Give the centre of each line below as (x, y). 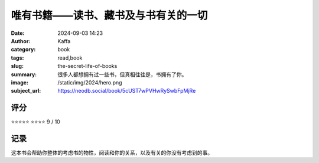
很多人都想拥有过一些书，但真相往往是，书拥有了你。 (122, 74)
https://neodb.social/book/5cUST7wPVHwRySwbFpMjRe (127, 91)
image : (20, 82)
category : (23, 50)
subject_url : (26, 91)
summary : (24, 74)
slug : (17, 66)
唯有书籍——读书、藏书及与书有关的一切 (109, 15)
